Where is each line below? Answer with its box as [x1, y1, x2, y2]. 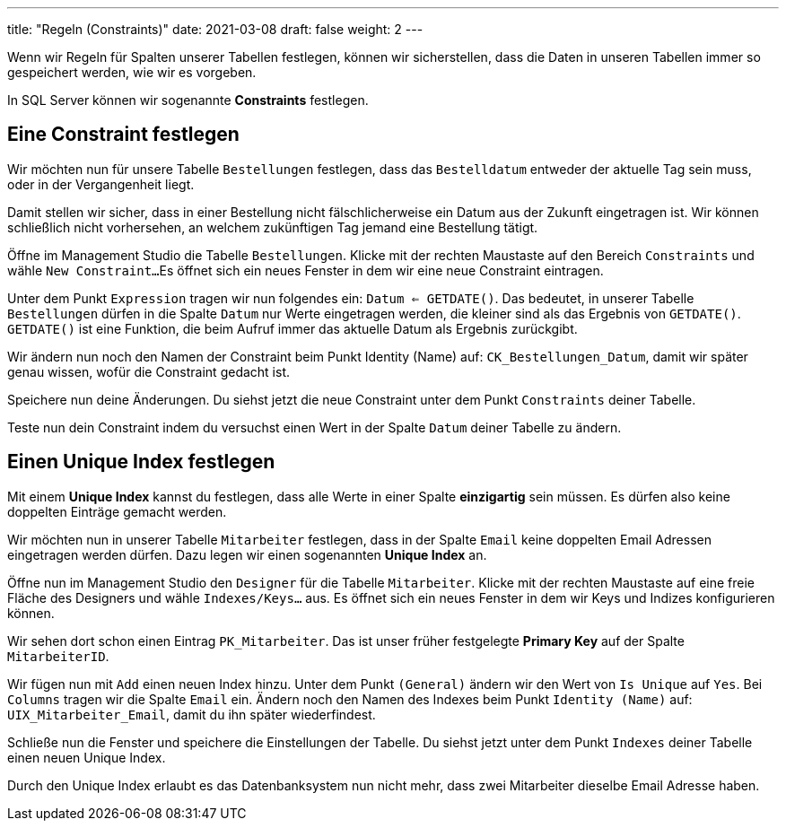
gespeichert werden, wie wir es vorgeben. [7, 65, 257, 80]
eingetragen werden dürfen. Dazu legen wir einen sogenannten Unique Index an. [7, 546, 487, 562]
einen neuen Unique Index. [7, 749, 166, 765]
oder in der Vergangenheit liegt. [7, 176, 195, 192]
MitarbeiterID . [7, 648, 109, 664]
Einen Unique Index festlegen [7, 450, 275, 474]
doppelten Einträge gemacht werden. [7, 503, 227, 519]
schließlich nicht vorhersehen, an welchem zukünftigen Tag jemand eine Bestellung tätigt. [7, 219, 538, 235]
